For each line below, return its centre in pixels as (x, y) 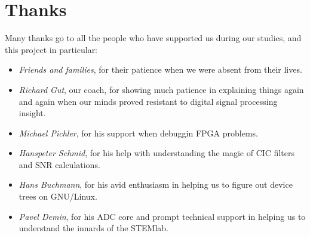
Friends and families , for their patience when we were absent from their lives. (160, 69)
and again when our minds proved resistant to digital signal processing (148, 101)
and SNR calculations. (59, 164)
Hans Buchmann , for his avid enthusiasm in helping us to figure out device (156, 184)
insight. (32, 113)
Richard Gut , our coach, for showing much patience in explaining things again (161, 89)
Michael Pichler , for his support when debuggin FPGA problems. (138, 133)
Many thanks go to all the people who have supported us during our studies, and (153, 38)
